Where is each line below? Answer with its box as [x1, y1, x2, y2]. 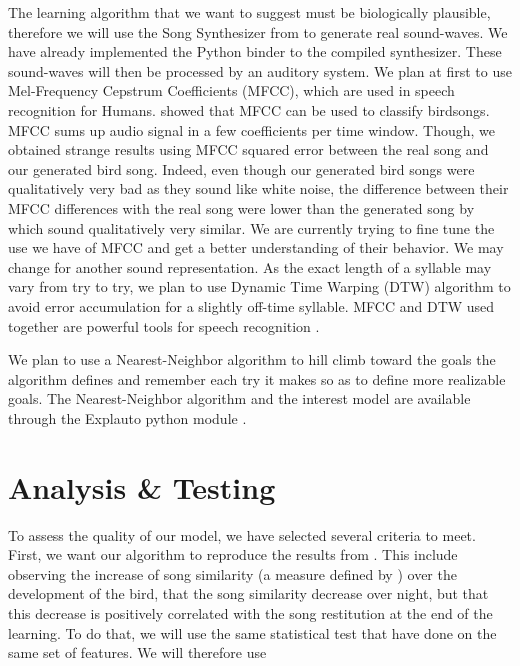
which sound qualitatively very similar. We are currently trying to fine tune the [8, 217, 495, 238]
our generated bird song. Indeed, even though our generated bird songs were [8, 158, 475, 179]
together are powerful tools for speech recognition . [8, 315, 320, 336]
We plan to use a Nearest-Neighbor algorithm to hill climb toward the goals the [8, 349, 496, 370]
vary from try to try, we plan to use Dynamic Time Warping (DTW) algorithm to [8, 276, 511, 297]
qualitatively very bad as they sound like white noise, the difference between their [8, 178, 509, 199]
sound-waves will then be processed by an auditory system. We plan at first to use [8, 60, 512, 81]
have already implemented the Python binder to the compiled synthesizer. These [8, 41, 502, 62]
